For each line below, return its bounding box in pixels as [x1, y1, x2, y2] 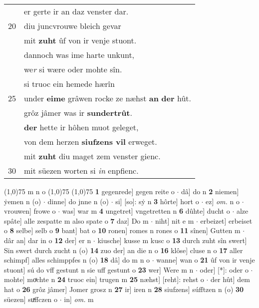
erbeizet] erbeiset [200, 215, 253, 226]
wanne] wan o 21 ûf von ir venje [156, 255, 255, 265]
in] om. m [64, 294, 94, 304]
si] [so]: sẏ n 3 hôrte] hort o [115, 196, 199, 206]
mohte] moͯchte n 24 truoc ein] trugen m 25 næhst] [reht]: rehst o [4, 274, 204, 285]
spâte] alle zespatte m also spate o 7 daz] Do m [4, 215, 149, 226]
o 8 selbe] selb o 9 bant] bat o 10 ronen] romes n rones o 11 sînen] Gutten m [4, 225, 241, 236]
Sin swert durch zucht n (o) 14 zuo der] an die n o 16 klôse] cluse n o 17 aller [4, 245, 243, 255]
